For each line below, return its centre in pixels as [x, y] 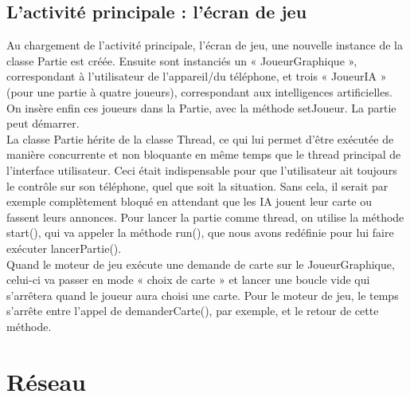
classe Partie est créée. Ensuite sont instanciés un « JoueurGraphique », [182, 60]
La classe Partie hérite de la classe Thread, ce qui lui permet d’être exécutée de [200, 138]
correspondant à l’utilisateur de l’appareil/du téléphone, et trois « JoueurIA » [197, 76]
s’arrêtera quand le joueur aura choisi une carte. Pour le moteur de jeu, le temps [203, 295]
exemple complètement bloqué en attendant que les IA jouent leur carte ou [189, 201]
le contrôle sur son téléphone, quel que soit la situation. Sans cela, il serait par [197, 185]
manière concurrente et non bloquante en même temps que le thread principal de [204, 154]
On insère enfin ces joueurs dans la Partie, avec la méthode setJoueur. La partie [201, 107]
